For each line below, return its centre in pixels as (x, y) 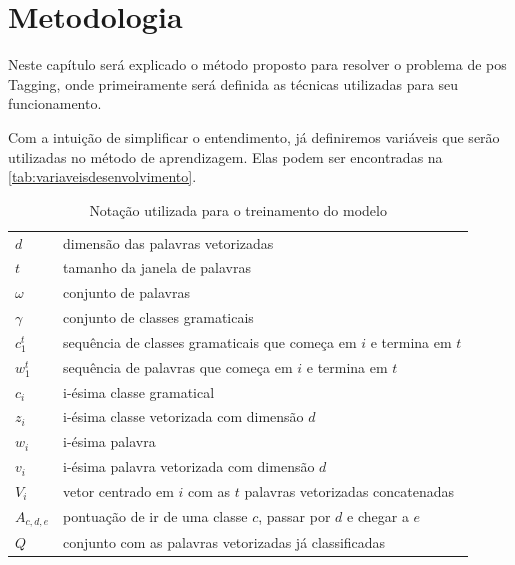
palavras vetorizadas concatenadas (349, 490)
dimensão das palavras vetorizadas (168, 242)
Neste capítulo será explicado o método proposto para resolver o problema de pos (257, 64)
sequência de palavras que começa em (178, 366)
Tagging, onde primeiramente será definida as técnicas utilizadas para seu (233, 83)
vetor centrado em (118, 490)
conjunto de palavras (126, 292)
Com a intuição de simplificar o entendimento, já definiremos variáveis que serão (254, 136)
